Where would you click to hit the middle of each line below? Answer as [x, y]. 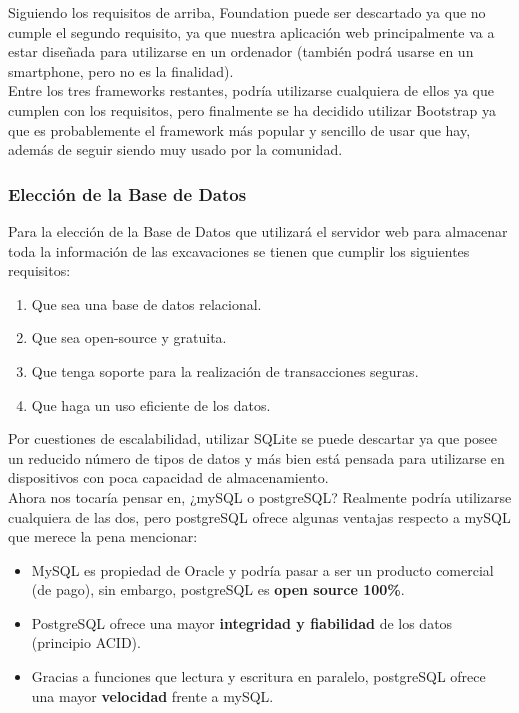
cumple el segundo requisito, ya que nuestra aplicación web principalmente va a [251, 31]
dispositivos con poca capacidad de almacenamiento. [168, 477]
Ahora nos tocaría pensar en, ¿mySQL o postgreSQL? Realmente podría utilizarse [260, 496]
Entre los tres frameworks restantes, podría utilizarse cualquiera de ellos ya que [251, 90]
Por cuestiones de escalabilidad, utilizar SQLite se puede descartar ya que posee [253, 438]
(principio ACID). [86, 642]
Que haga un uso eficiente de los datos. [151, 404]
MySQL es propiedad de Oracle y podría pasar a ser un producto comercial [262, 569]
